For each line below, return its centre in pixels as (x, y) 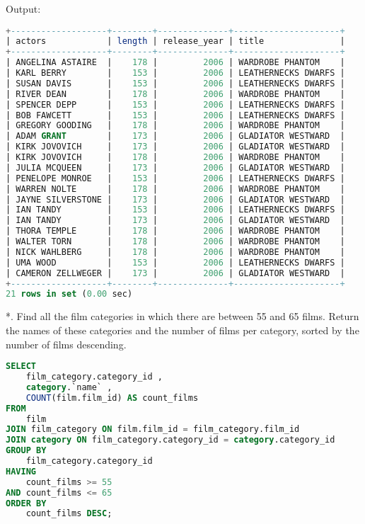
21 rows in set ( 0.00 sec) (69, 294)
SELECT (21, 366)
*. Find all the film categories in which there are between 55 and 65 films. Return (182, 316)
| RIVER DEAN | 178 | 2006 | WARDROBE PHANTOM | (175, 94)
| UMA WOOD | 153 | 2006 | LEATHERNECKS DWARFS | (175, 262)
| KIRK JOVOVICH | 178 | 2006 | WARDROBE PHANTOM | (175, 158)
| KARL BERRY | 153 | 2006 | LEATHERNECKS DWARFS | (175, 73)
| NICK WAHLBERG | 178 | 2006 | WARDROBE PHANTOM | (175, 252)
